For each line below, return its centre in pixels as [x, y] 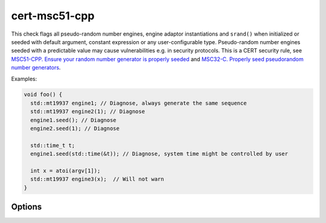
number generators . [36, 68]
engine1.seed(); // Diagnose [74, 120]
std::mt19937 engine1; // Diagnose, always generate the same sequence [139, 103]
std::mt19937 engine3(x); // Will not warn [97, 179]
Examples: [24, 79]
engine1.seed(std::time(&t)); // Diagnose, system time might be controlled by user [159, 154]
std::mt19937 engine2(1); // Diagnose [88, 111]
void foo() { [43, 95]
